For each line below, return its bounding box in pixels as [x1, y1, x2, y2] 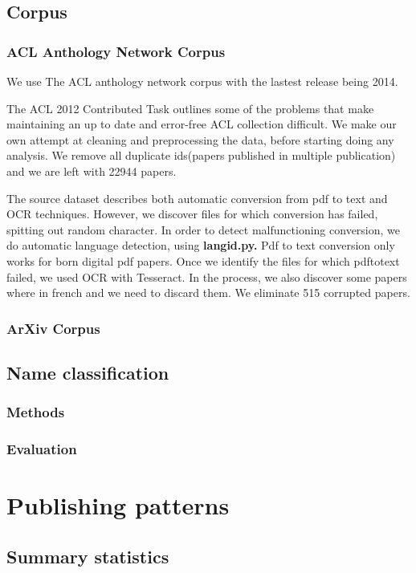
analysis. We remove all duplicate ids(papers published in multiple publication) [6, 147, 396, 164]
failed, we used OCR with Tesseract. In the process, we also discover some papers [6, 268, 407, 285]
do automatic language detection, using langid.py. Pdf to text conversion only [6, 237, 395, 254]
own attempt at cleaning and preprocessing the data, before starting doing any [6, 131, 394, 148]
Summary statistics [6, 543, 169, 568]
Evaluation [6, 439, 77, 459]
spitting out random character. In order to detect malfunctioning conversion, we [6, 221, 401, 238]
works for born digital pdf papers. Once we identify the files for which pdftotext [6, 252, 400, 269]
